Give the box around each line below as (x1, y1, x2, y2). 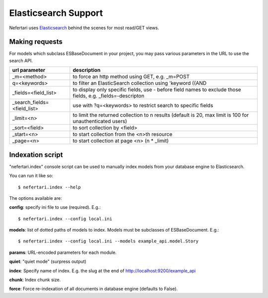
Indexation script (9, 150, 63, 159)
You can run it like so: (9, 173, 53, 179)
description (72, 67, 101, 74)
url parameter (12, 67, 46, 74)
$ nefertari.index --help (18, 184, 81, 190)
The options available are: (9, 195, 62, 201)
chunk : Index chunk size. (9, 277, 61, 283)
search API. (9, 58, 33, 63)
